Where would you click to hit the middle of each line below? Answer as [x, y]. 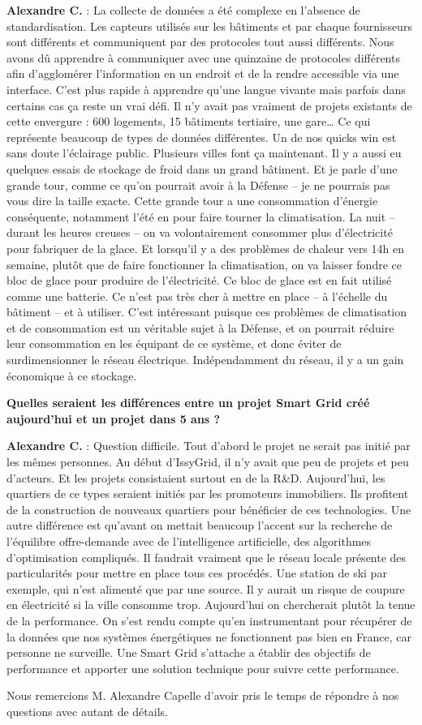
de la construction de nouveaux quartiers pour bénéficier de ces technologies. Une [209, 509]
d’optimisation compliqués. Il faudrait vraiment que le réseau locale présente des [207, 557]
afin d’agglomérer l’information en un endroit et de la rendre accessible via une [203, 73]
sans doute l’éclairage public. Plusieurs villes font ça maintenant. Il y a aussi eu [204, 153]
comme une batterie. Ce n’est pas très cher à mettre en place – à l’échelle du [197, 296]
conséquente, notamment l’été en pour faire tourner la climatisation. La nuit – [201, 216]
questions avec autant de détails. [87, 711]
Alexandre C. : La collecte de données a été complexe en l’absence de [183, 10]
